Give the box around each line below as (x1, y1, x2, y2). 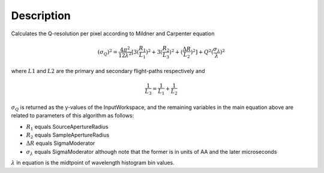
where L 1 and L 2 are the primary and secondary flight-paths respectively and (11, 68, 205, 75)
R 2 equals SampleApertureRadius (26, 131, 110, 140)
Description (11, 9, 71, 22)
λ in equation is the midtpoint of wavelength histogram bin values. (11, 159, 175, 166)
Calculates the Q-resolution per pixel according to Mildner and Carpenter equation (11, 30, 215, 37)
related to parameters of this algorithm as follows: (11, 112, 134, 119)
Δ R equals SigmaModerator (26, 139, 95, 147)
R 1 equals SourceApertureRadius (26, 123, 109, 132)
